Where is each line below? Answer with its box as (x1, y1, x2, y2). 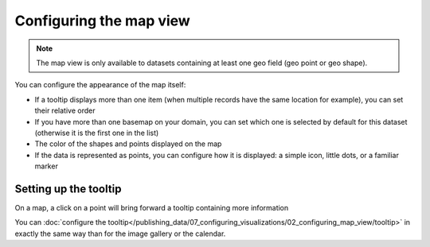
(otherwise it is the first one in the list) (34, 128, 159, 137)
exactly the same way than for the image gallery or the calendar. (14, 229, 226, 238)
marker (34, 161, 59, 171)
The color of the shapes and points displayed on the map (34, 139, 222, 149)
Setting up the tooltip (14, 182, 122, 195)
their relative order (34, 106, 96, 115)
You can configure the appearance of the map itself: (14, 80, 186, 90)
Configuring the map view (14, 12, 190, 29)
